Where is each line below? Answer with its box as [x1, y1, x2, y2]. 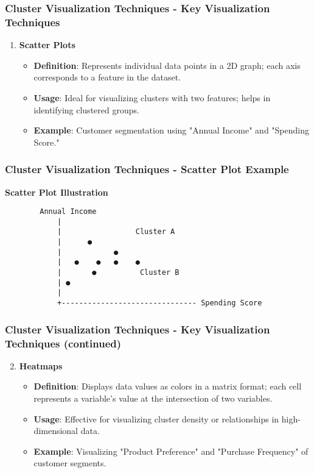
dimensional [33, 424, 78, 437]
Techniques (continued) [5, 335, 122, 350]
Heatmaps [19, 359, 63, 372]
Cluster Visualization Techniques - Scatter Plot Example [5, 162, 289, 177]
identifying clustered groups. [33, 103, 139, 116]
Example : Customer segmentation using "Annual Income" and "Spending [33, 124, 309, 137]
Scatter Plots [19, 38, 75, 51]
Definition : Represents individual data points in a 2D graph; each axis [33, 59, 301, 71]
